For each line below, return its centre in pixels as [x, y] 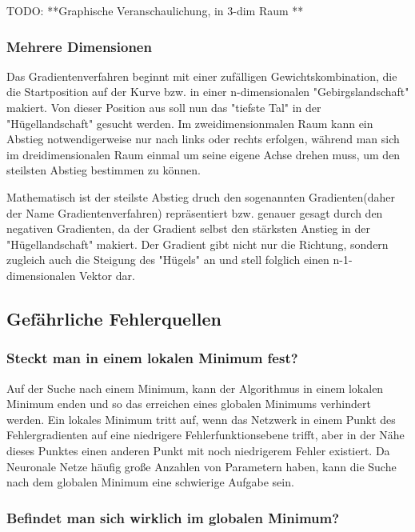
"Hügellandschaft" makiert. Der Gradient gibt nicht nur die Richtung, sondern [198, 244]
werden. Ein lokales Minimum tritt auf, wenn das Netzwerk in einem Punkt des [201, 419]
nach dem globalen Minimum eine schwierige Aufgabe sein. [150, 482]
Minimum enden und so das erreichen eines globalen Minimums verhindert [189, 404]
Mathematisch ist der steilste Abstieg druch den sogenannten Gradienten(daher [201, 196]
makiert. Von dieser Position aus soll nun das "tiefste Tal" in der [164, 107]
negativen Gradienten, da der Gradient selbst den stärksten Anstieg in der [189, 228]
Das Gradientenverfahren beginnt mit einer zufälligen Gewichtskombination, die [202, 76]
